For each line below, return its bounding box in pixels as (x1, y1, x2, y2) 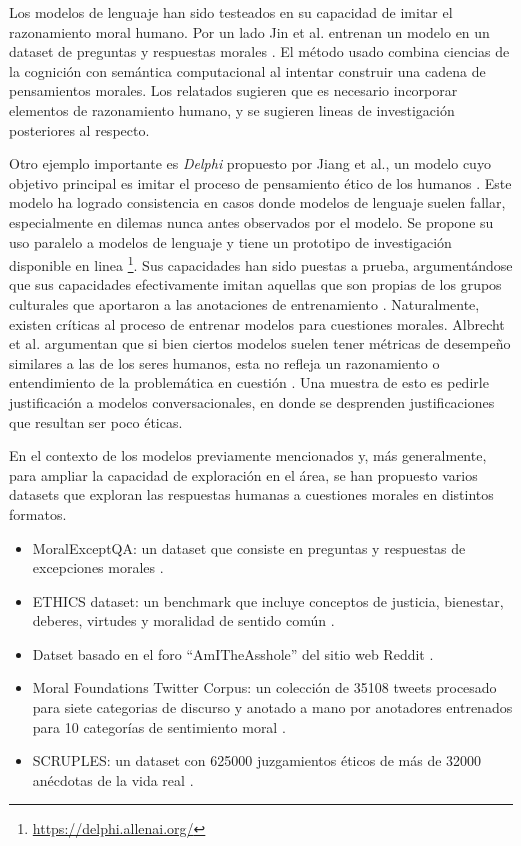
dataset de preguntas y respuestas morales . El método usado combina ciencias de (9, 41, 510, 62)
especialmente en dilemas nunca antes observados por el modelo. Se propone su (9, 211, 494, 232)
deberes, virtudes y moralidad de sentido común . (32, 610, 335, 631)
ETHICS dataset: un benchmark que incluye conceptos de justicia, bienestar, (32, 590, 504, 611)
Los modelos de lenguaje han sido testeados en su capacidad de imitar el (9, 2, 453, 22)
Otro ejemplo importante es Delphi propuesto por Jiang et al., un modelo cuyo (9, 153, 491, 174)
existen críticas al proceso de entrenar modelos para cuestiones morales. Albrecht (9, 313, 505, 334)
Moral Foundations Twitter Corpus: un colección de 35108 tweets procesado (32, 677, 497, 698)
